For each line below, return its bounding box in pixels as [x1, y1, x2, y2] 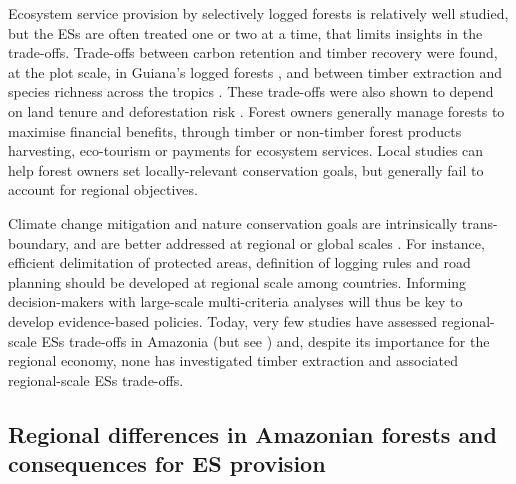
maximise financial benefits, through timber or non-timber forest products [8, 120, 462, 141]
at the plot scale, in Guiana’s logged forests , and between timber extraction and [8, 61, 503, 82]
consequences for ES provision [8, 448, 326, 479]
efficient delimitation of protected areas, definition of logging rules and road [8, 252, 471, 273]
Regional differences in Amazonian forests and [8, 418, 497, 449]
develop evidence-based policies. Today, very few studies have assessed [8, 310, 438, 331]
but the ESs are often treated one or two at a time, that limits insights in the [8, 22, 483, 43]
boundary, [8, 232, 70, 253]
